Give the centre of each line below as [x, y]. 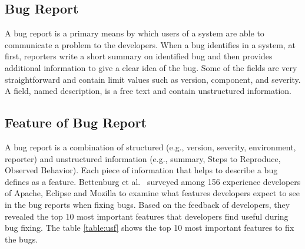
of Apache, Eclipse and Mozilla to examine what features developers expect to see [152, 193]
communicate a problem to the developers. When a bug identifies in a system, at [150, 44]
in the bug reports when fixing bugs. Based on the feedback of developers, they [147, 204]
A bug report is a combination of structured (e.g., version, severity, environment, [150, 147]
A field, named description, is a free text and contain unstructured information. [148, 91]
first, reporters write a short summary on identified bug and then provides [139, 56]
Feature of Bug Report [76, 122]
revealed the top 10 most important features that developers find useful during [147, 216]
